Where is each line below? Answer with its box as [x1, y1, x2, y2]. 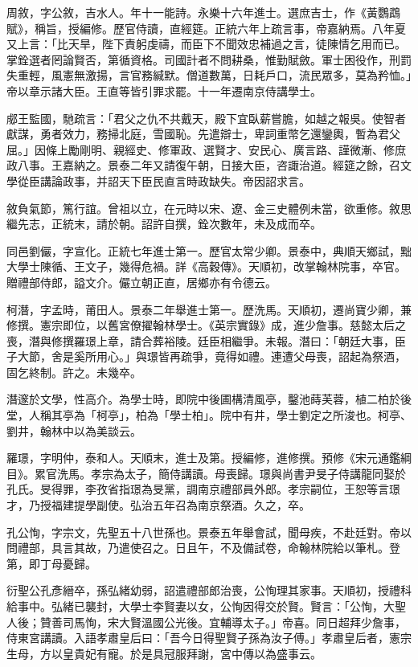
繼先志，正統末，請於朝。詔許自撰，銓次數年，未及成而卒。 [6, 215, 322, 232]
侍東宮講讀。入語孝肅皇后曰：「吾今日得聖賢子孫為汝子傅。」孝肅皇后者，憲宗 [6, 629, 412, 646]
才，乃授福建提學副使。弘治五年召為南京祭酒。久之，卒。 [6, 497, 310, 514]
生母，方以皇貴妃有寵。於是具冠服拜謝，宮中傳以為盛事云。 [6, 644, 322, 661]
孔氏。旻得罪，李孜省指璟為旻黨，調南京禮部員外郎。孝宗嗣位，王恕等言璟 [6, 481, 400, 497]
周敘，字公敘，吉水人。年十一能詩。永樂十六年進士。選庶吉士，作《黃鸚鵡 [6, 4, 400, 20]
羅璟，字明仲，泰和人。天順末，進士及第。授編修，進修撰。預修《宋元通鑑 [6, 449, 400, 466]
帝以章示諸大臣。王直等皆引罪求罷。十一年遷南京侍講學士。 [6, 82, 322, 99]
